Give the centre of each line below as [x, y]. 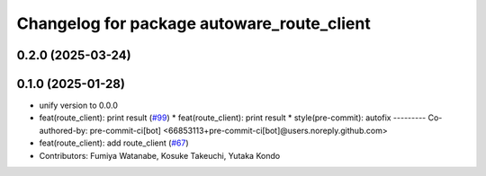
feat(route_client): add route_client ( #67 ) [114, 143]
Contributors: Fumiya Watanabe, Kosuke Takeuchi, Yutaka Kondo [160, 155]
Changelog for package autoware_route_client [193, 23]
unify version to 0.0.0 [79, 106]
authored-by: [63, 130]
